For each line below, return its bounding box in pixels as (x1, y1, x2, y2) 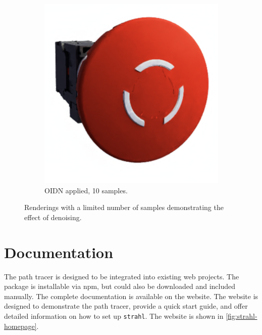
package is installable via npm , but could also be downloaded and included (4, 281, 236, 291)
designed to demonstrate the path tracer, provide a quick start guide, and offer (4, 301, 248, 311)
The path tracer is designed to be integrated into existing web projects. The (4, 271, 239, 281)
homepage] (4, 320, 37, 331)
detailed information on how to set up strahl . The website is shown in (4, 310, 224, 321)
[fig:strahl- (226, 310, 257, 321)
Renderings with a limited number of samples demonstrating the (24, 202, 224, 213)
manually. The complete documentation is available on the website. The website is (4, 290, 258, 301)
